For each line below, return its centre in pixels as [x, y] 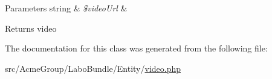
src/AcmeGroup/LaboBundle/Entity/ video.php [93, 68]
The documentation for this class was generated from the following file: [136, 48]
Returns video [31, 28]
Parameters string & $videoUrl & [66, 8]
